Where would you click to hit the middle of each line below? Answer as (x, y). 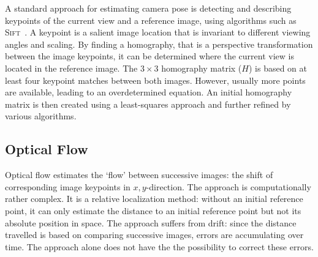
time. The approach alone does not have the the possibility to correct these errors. (159, 246)
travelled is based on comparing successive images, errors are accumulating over (154, 235)
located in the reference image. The (71, 68)
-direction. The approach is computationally (229, 186)
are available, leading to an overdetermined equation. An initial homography (149, 92)
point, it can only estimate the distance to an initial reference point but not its (153, 210)
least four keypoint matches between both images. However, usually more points (155, 80)
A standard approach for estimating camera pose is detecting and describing (148, 8)
